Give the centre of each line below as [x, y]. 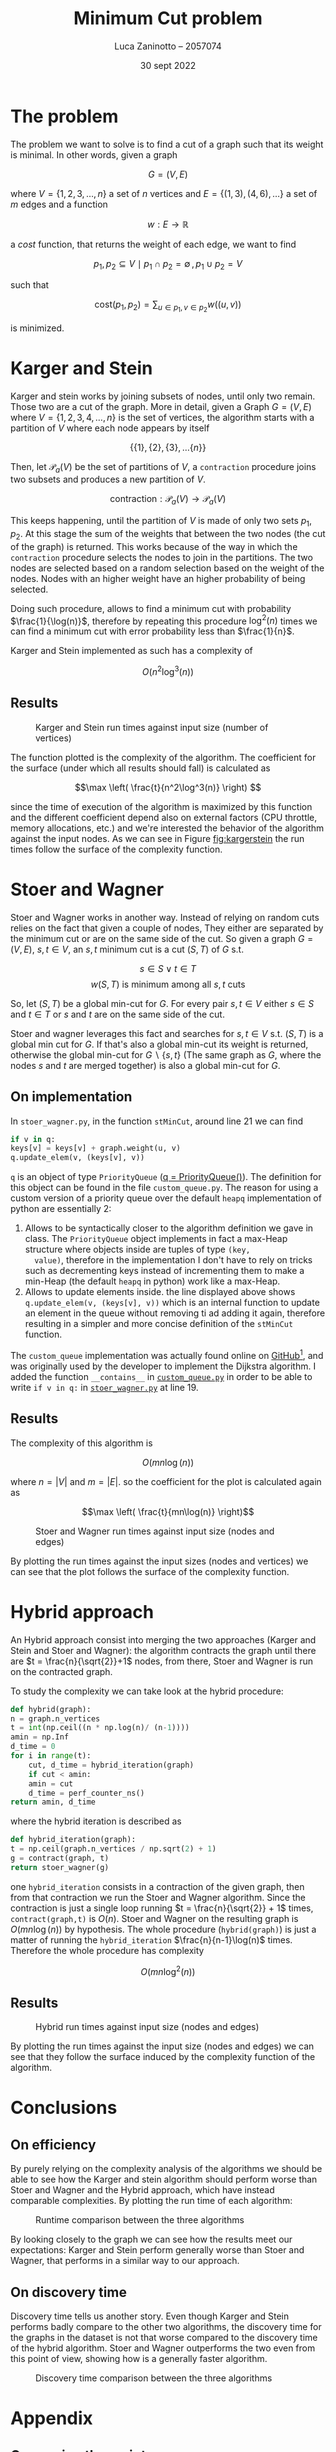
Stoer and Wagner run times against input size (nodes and [155, 1531]
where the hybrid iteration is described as [96, 1821]
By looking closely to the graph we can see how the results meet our [151, 2239]
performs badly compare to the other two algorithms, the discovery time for [166, 2327]
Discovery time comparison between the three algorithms [154, 2378]
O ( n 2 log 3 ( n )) [168, 671]
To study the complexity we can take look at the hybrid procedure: [147, 1691]
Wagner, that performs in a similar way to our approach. [125, 2261]
